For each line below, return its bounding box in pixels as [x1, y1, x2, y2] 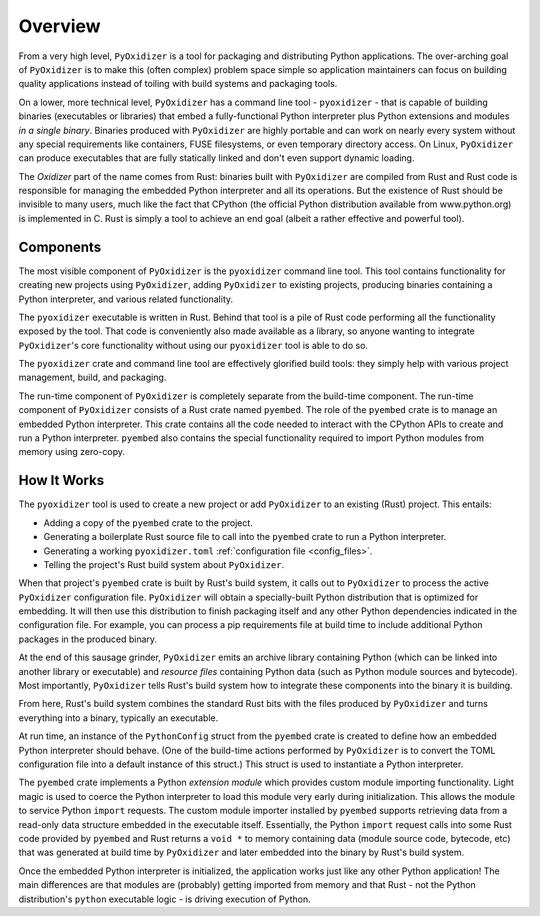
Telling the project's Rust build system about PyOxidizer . [43, 558, 285, 570]
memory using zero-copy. [18, 446, 125, 458]
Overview [18, 15, 101, 37]
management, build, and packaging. [18, 371, 167, 384]
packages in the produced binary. [18, 633, 158, 645]
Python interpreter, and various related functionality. [18, 293, 234, 305]
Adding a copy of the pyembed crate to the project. [43, 516, 254, 529]
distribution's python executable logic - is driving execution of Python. [18, 893, 311, 905]
